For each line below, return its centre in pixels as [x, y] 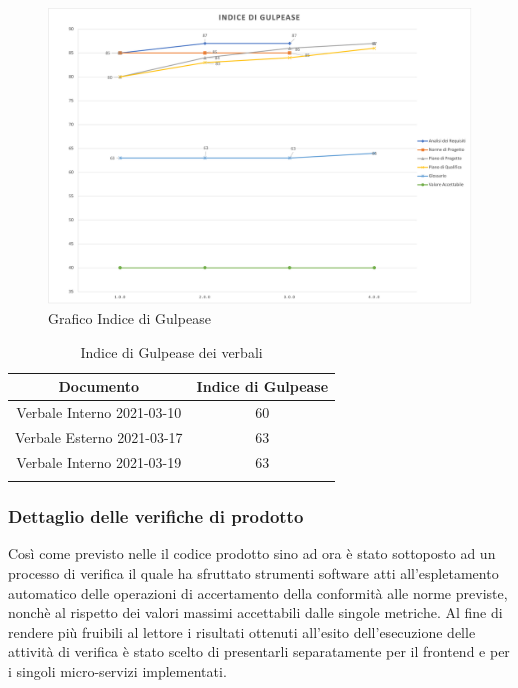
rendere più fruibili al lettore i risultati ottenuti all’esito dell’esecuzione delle [242, 631]
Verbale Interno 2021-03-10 [99, 412]
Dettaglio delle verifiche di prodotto [156, 516]
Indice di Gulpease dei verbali [171, 351]
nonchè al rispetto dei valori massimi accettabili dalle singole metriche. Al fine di [255, 612]
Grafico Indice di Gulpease [129, 318]
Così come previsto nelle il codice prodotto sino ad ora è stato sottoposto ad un [252, 553]
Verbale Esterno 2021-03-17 [99, 436]
